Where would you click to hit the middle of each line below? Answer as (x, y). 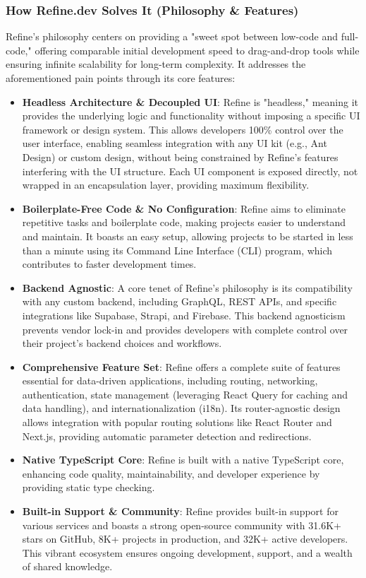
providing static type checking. (89, 487)
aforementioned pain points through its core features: (121, 78)
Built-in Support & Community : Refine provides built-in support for (180, 511)
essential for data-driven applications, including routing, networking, (170, 381)
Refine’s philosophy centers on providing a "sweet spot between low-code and (172, 36)
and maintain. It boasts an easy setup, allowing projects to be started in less (188, 236)
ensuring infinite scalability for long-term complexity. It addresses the (156, 64)
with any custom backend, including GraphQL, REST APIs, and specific (179, 301)
